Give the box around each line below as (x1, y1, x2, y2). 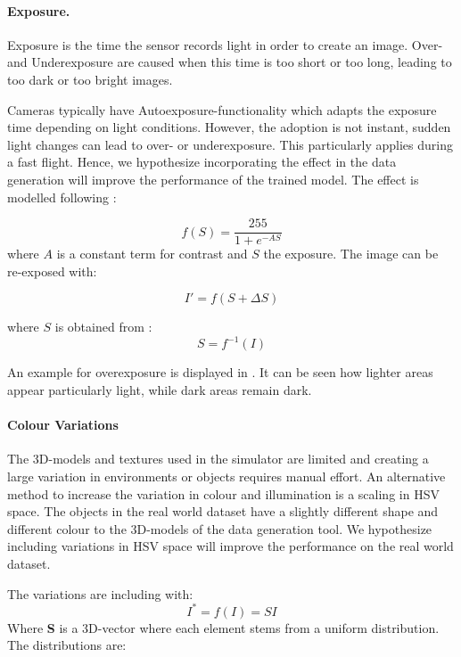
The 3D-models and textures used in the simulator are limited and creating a (7, 449, 429, 468)
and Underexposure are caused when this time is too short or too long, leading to (7, 53, 452, 71)
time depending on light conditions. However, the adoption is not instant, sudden (7, 118, 451, 136)
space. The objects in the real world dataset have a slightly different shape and (7, 502, 439, 521)
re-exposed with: (7, 261, 97, 280)
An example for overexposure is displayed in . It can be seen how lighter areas (7, 363, 433, 382)
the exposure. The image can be (263, 244, 439, 263)
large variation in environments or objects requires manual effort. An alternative (7, 467, 446, 486)
